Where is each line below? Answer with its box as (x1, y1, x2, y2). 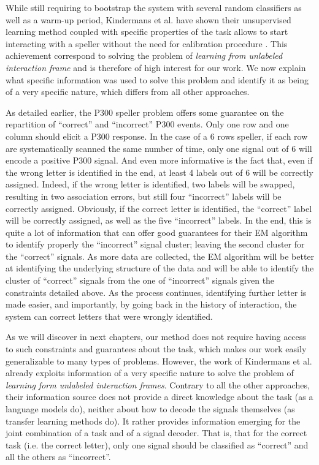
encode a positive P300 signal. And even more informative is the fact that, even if (6, 154, 313, 167)
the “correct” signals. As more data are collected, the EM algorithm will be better (6, 249, 315, 262)
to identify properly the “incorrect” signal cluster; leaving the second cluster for (6, 238, 305, 251)
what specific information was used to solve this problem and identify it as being (6, 73, 309, 86)
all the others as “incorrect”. (6, 450, 111, 463)
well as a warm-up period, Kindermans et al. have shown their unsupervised (6, 13, 291, 26)
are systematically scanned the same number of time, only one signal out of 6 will (6, 142, 312, 154)
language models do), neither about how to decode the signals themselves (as (6, 403, 295, 415)
